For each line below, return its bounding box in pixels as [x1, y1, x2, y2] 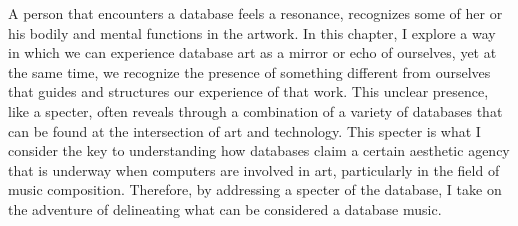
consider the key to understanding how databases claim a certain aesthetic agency [8, 140, 510, 161]
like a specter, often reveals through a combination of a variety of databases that [8, 100, 503, 121]
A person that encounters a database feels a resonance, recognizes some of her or [8, 3, 503, 23]
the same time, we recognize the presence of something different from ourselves [8, 61, 491, 82]
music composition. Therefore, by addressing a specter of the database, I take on [8, 179, 502, 200]
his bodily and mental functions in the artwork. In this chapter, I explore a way [8, 22, 496, 43]
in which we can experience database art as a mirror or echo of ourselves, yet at [8, 42, 497, 63]
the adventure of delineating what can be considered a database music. [8, 198, 442, 219]
